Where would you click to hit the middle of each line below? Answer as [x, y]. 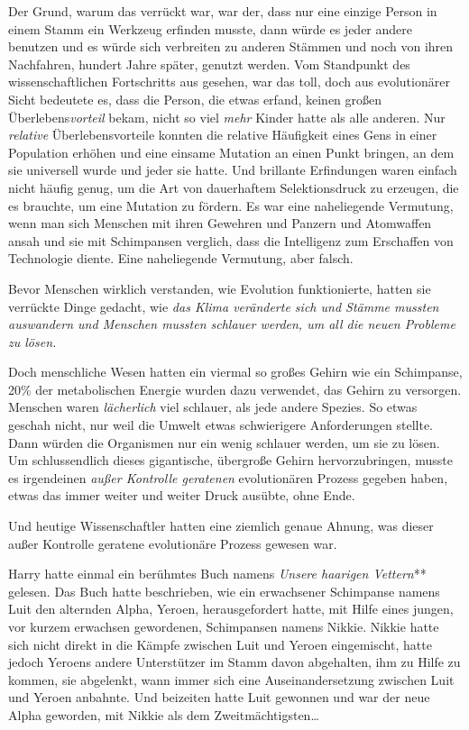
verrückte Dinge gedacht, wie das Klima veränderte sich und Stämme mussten [224, 306]
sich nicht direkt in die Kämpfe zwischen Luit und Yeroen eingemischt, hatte [220, 644]
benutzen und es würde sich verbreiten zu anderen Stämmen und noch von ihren [231, 46]
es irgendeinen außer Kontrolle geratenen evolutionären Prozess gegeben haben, [228, 477]
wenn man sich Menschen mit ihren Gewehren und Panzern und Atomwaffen [220, 223]
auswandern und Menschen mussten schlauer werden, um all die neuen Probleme [232, 324]
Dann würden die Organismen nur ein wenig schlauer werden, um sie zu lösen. [224, 442]
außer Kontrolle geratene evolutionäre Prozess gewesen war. [173, 543]
